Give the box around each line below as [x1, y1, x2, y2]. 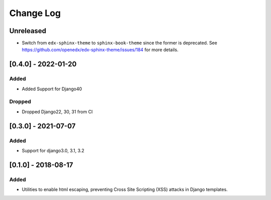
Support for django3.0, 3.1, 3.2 [22, 147, 85, 153]
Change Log [9, 8, 61, 19]
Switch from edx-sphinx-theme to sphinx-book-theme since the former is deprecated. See [22, 40, 218, 46]
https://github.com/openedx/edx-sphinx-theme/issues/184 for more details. [22, 47, 179, 53]
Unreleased [9, 27, 47, 35]
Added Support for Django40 [22, 86, 82, 92]
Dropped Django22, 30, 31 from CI [22, 108, 93, 115]
